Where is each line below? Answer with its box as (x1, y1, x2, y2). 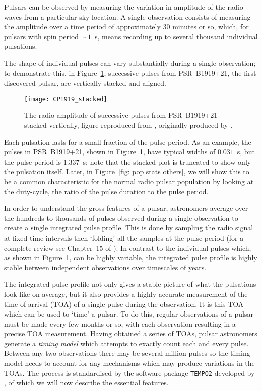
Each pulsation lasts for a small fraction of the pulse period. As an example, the (4, 136, 251, 147)
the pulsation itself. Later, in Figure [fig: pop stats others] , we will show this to (4, 166, 249, 177)
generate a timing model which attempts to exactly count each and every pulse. (4, 338, 249, 348)
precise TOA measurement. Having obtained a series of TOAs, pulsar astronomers (4, 328, 257, 339)
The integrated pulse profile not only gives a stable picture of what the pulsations (4, 279, 256, 289)
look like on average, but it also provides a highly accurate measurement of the (4, 288, 248, 299)
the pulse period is (4, 156, 61, 167)
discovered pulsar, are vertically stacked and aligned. (4, 77, 166, 88)
